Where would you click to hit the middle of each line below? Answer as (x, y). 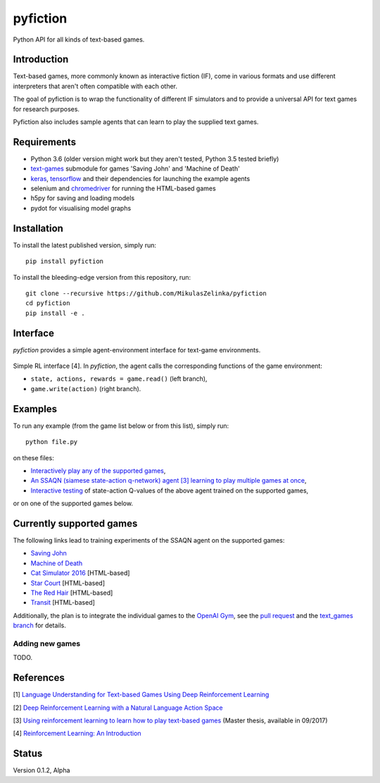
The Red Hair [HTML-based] (72, 593)
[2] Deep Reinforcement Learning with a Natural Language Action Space (118, 708)
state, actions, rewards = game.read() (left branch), (119, 379)
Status (28, 754)
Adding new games (47, 643)
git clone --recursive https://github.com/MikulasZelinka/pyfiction (146, 293)
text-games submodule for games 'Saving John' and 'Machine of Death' (135, 168)
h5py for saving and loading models (83, 198)
